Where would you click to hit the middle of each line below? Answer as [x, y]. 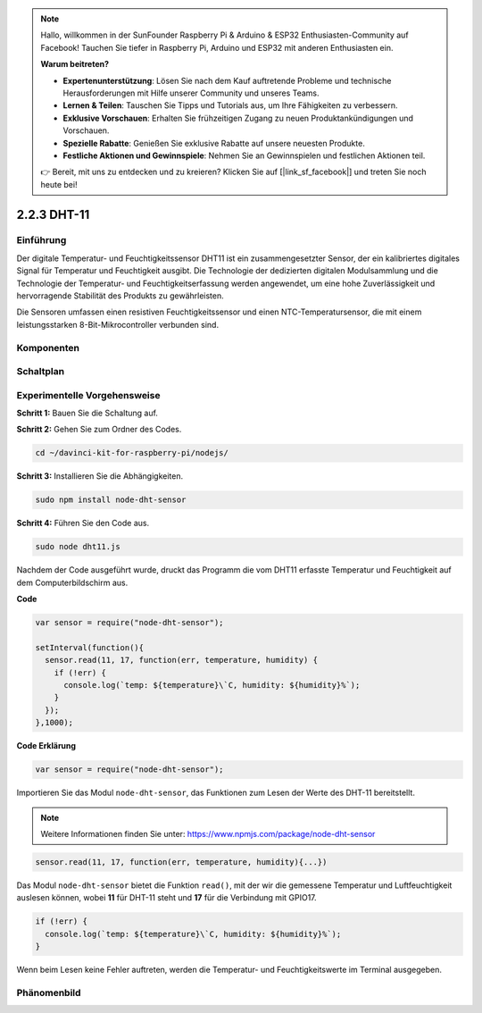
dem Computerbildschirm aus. [72, 582]
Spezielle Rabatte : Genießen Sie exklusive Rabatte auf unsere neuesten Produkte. [214, 143]
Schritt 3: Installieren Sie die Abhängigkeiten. [100, 476]
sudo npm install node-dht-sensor [111, 500]
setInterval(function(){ [90, 647]
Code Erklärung [46, 746]
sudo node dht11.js [78, 547]
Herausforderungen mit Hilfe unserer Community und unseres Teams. [191, 93]
